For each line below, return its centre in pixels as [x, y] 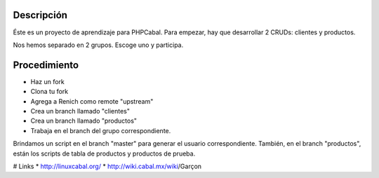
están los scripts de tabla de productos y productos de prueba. [104, 153]
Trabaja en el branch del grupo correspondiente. [101, 130]
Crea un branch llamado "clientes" [80, 111]
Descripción [40, 15]
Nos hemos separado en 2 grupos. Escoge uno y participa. [98, 45]
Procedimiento [46, 65]
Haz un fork [47, 81]
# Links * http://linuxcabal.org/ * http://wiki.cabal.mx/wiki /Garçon [107, 166]
